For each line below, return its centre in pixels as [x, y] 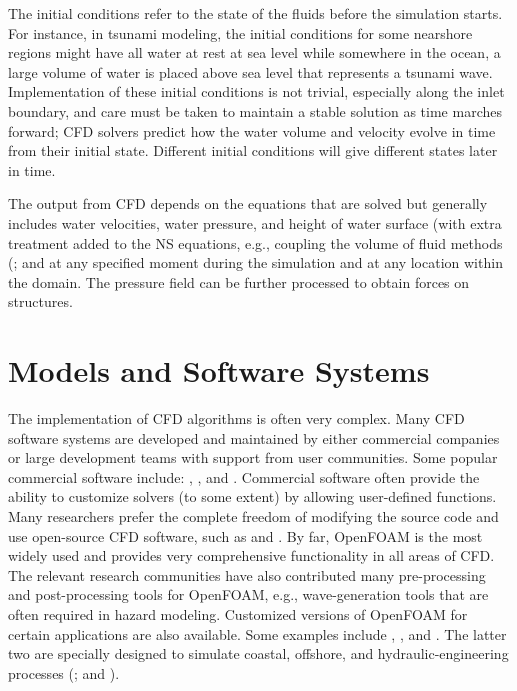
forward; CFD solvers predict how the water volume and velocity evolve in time [252, 130]
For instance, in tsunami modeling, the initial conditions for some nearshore [240, 32]
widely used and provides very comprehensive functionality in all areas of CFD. [251, 555]
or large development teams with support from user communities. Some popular [253, 457]
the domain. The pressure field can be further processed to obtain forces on [239, 281]
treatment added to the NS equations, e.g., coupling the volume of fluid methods [255, 242]
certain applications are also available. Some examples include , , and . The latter [257, 633]
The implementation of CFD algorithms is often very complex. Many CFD [236, 418]
